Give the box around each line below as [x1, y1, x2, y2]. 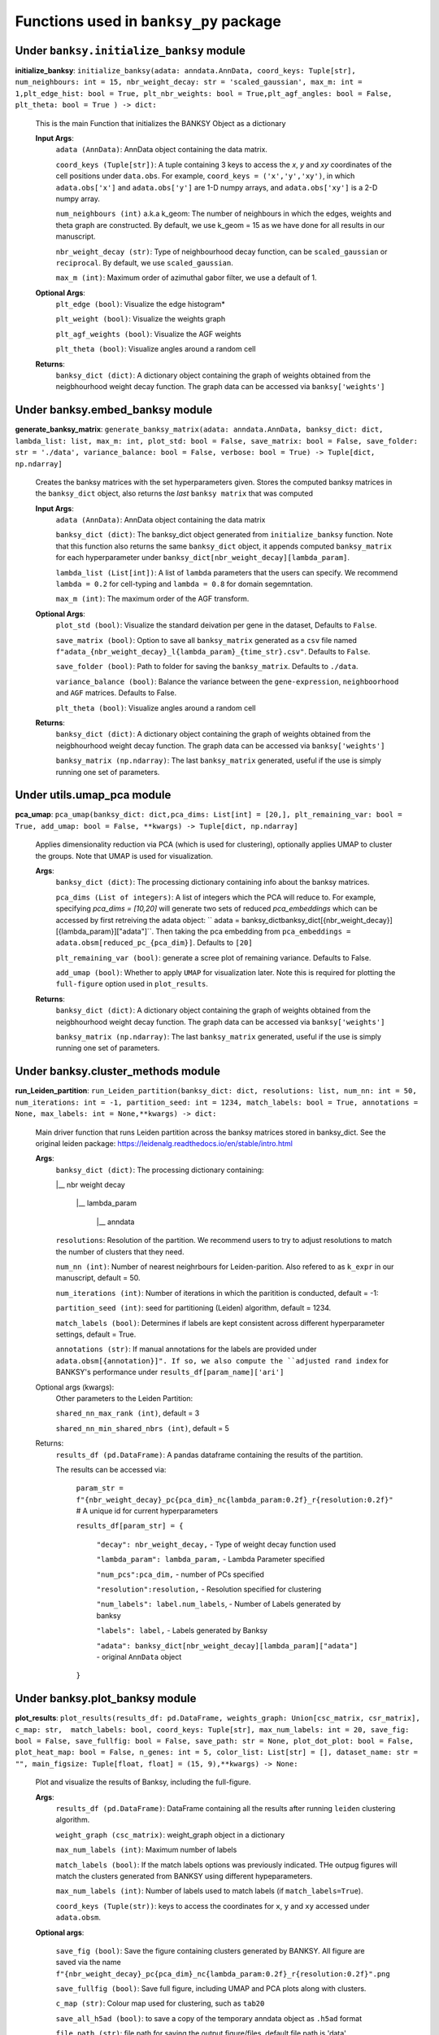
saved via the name [55, 1958, 121, 1967]
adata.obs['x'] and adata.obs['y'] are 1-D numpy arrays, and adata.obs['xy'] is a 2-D [55, 182, 378, 192]
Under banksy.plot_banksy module [15, 1691, 197, 1705]
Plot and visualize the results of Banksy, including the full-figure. [35, 1777, 251, 1787]
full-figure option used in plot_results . [55, 979, 209, 989]
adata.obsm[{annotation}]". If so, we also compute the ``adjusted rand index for [55, 1355, 389, 1365]
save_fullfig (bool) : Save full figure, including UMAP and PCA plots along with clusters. [55, 1984, 367, 1993]
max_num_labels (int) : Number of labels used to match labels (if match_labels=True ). [55, 1886, 363, 1896]
